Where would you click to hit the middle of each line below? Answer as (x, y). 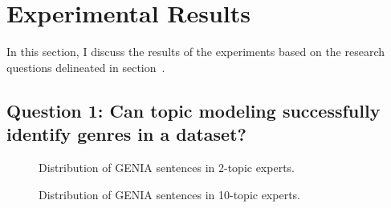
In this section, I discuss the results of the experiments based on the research (196, 52)
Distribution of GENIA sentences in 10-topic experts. (169, 194)
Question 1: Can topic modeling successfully (193, 110)
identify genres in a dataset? (126, 134)
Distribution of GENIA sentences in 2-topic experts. (167, 167)
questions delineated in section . (86, 67)
